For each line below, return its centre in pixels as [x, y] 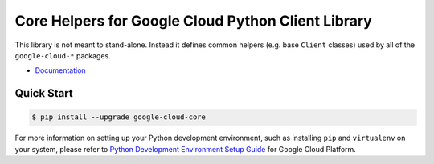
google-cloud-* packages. [63, 55]
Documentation [60, 70]
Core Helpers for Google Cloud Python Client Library [194, 21]
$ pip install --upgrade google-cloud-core [119, 117]
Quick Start [44, 93]
